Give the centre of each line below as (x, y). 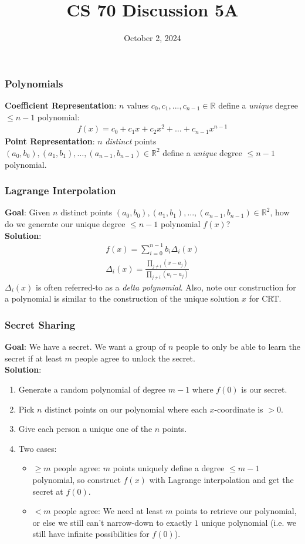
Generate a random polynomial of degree (92, 389)
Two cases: (38, 448)
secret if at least (33, 358)
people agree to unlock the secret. (135, 358)
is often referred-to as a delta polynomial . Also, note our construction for (166, 287)
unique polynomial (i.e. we (249, 522)
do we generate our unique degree (65, 223)
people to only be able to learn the (238, 347)
